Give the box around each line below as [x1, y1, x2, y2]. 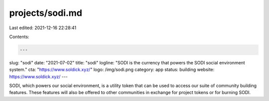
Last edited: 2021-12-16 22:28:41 [9, 25, 77, 31]
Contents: [9, 34, 29, 40]
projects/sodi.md [9, 7, 82, 18]
